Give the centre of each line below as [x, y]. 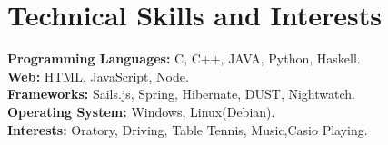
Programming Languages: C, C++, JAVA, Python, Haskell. [184, 58]
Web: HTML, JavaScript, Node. [98, 76]
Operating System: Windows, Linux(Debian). [141, 111]
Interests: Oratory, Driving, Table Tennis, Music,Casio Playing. [188, 129]
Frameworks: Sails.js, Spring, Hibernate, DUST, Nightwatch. [181, 94]
